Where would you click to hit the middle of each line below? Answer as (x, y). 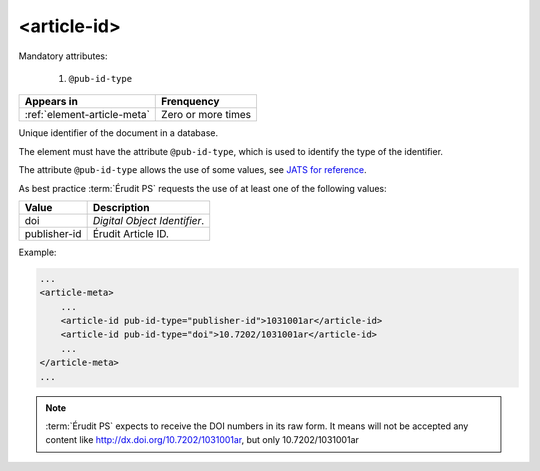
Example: (37, 252)
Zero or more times (206, 115)
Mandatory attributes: (63, 56)
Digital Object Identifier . (148, 220)
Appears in (51, 102)
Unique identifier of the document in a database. (118, 133)
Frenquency (190, 102)
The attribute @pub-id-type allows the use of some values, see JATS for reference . (192, 170)
